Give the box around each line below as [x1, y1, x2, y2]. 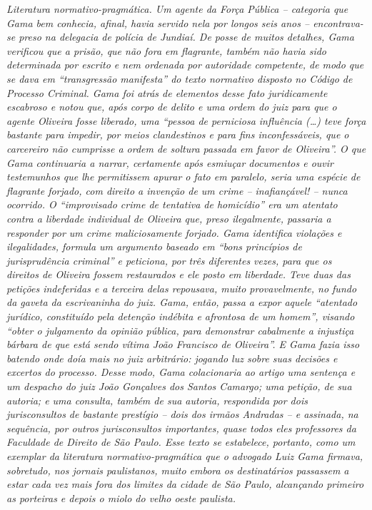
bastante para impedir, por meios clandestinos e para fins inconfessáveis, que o [6, 127, 349, 142]
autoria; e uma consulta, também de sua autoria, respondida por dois [6, 392, 308, 407]
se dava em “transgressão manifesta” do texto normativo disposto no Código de [6, 71, 353, 86]
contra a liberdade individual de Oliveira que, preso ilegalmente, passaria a [6, 210, 331, 225]
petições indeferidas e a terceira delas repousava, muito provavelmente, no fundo [6, 280, 357, 295]
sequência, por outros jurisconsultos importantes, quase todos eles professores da [6, 420, 356, 435]
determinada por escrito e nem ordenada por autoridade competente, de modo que [6, 57, 364, 72]
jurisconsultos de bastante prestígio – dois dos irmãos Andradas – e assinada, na [6, 407, 358, 422]
